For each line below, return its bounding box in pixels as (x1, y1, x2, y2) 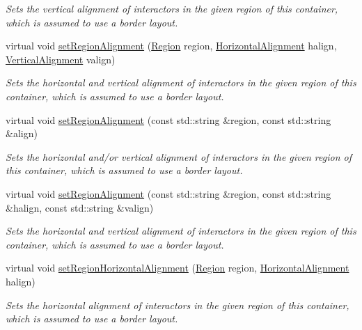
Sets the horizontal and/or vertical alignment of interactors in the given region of (6, 149, 352, 164)
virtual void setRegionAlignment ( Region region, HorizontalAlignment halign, (6, 38, 337, 53)
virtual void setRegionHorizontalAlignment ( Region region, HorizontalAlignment (6, 260, 349, 275)
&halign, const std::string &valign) (6, 200, 154, 214)
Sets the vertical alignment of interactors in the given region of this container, (6, 1, 338, 15)
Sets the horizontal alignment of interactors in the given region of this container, (6, 297, 349, 312)
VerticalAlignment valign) (6, 52, 116, 66)
